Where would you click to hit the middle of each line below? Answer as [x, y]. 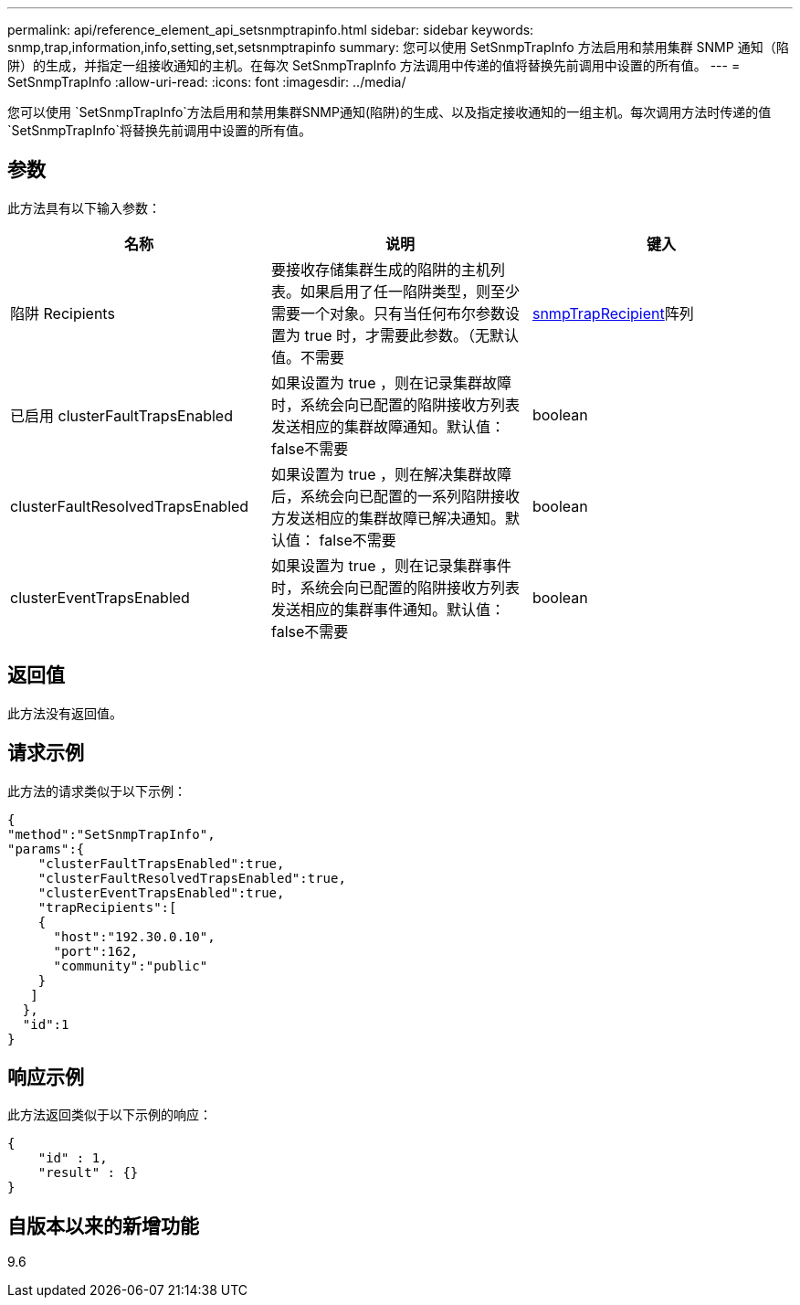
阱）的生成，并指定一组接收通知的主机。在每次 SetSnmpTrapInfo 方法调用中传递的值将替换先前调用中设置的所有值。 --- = [374, 65]
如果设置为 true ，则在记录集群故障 [391, 382]
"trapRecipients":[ [107, 907]
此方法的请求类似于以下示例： [97, 790]
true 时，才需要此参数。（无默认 [412, 335]
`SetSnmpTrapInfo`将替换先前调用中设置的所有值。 [159, 130]
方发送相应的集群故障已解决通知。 [388, 518]
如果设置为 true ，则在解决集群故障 [391, 474]
